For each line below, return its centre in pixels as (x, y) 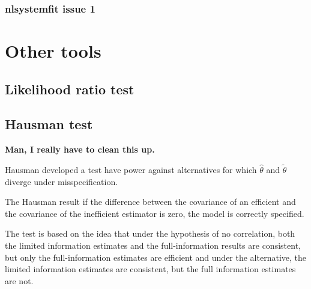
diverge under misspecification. (62, 181)
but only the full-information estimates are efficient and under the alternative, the (155, 257)
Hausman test (49, 124)
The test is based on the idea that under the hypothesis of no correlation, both (150, 233)
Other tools (53, 51)
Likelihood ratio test (70, 89)
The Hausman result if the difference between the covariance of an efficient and (150, 202)
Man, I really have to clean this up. (80, 149)
